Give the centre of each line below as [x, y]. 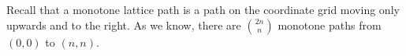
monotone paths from [330, 24]
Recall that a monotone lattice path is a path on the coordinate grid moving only [203, 9]
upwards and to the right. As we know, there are [124, 24]
